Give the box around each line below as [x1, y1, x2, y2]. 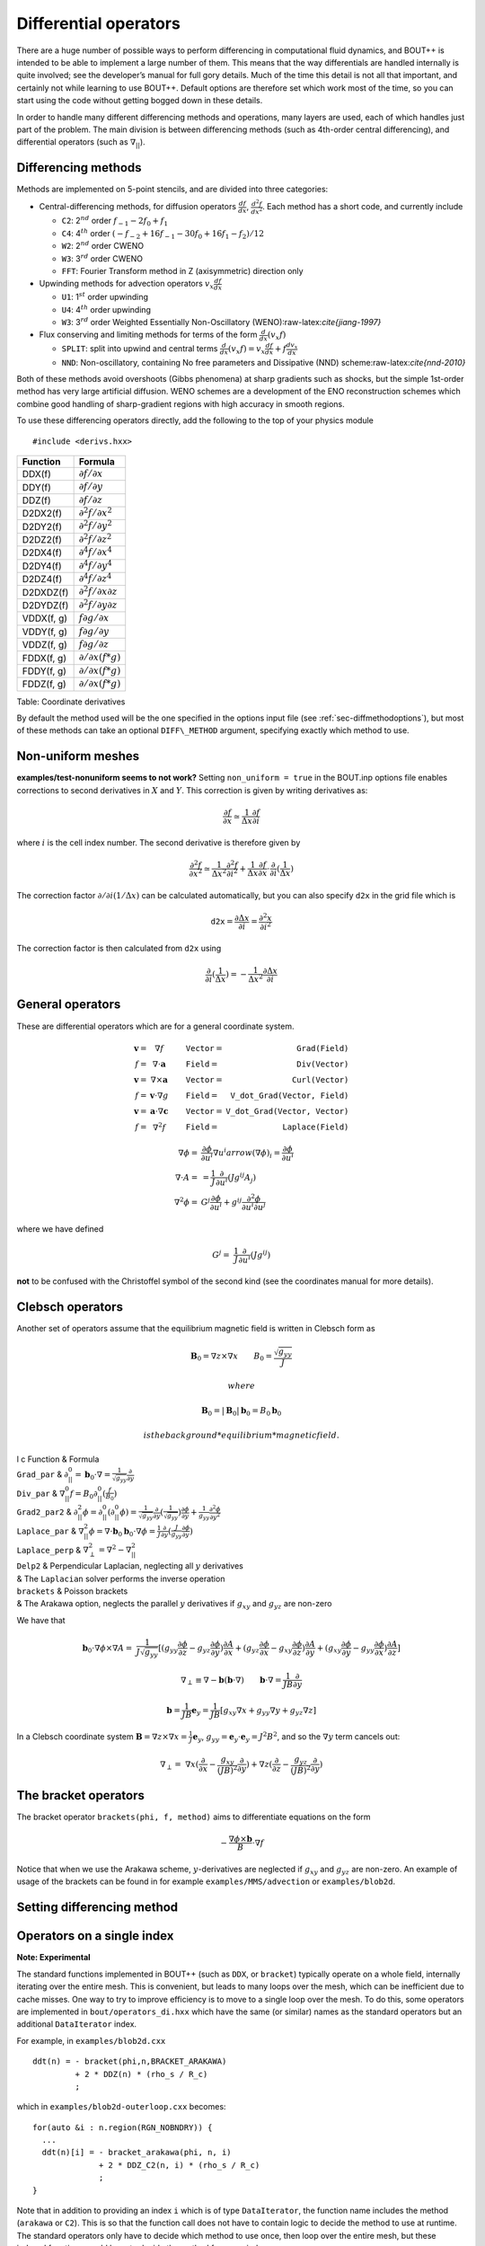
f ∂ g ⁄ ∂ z [78, 639, 110, 650]
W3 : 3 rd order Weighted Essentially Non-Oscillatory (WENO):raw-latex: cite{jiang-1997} [61, 315, 382, 327]
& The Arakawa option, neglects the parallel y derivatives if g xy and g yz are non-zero [16, 1598, 332, 1612]
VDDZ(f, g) [22, 639, 67, 651]
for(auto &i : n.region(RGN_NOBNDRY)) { [32, 2122, 213, 2133]
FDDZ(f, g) [22, 678, 66, 691]
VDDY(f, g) [22, 625, 67, 638]
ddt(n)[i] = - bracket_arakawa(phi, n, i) [41, 2147, 233, 2158]
